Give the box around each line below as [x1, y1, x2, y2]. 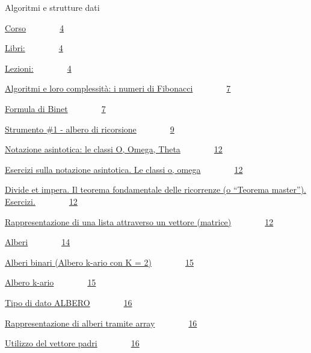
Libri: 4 [5, 42, 63, 54]
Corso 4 [5, 21, 64, 34]
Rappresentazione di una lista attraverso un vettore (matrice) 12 [5, 215, 274, 228]
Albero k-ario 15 [5, 276, 96, 289]
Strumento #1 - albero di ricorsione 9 [5, 122, 174, 135]
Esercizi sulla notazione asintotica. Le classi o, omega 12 [5, 163, 243, 175]
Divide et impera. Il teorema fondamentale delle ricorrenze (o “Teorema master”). [5, 183, 306, 196]
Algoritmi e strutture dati [5, 1, 100, 13]
